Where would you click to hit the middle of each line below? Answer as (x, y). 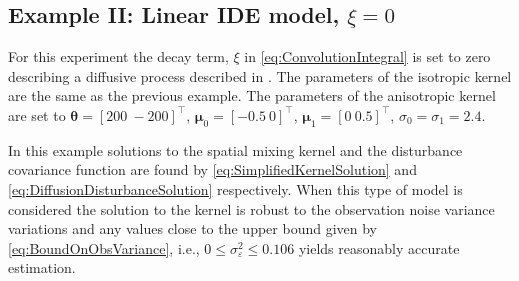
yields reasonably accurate (379, 247)
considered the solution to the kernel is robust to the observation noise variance (251, 208)
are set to (37, 114)
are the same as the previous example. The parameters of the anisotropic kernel (252, 95)
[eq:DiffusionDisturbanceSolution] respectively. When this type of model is (235, 188)
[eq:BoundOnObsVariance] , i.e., (104, 247)
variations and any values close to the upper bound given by (192, 228)
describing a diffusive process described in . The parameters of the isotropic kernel (260, 75)
